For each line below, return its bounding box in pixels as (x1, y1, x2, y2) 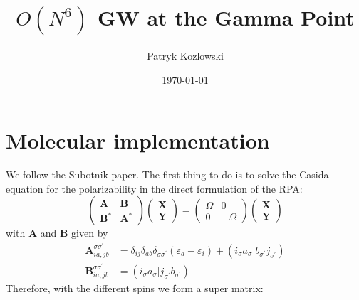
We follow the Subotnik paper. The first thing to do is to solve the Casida (6, 167, 329, 182)
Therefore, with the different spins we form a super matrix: (6, 281, 264, 295)
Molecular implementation (6, 126, 270, 155)
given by (71, 225, 108, 240)
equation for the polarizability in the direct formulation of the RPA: (6, 181, 303, 195)
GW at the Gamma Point (98, 3, 355, 32)
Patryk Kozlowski (147, 48, 224, 63)
